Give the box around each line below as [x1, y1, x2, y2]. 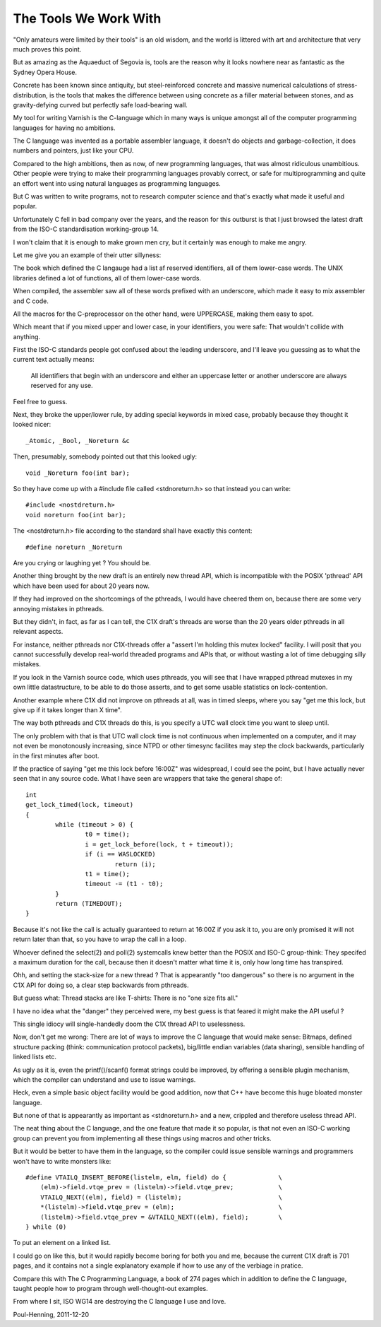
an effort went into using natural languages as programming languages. [13, 179, 222, 187]
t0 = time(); [85, 830, 131, 839]
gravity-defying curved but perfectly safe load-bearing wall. [13, 100, 188, 109]
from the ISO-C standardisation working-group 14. [13, 225, 159, 233]
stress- [337, 81, 358, 90]
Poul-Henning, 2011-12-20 [13, 1310, 90, 1319]
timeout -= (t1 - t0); [85, 880, 164, 888]
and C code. [13, 297, 49, 305]
